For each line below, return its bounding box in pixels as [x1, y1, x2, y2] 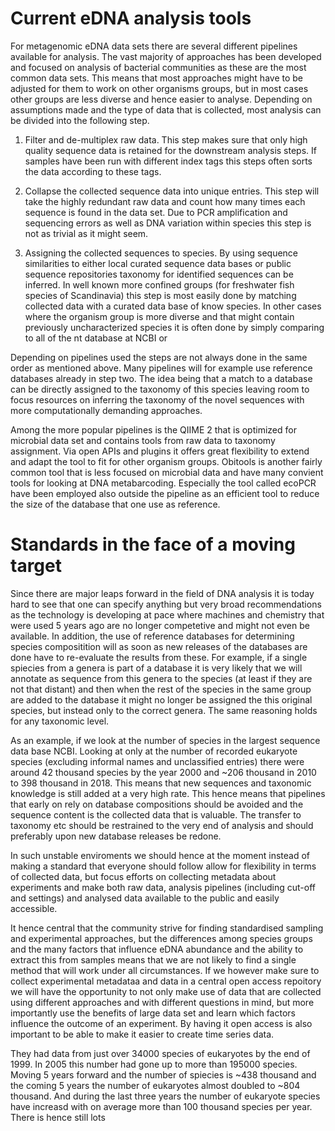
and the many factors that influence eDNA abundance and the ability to [10, 943, 304, 955]
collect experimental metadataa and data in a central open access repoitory [10, 975, 322, 987]
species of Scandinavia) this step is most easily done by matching [24, 289, 297, 301]
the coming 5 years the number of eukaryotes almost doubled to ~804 [10, 1079, 301, 1091]
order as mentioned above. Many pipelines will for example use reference [10, 362, 313, 374]
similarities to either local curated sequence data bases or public [24, 257, 292, 269]
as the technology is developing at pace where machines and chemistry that [10, 608, 325, 621]
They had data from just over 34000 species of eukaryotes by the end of [10, 1047, 311, 1059]
